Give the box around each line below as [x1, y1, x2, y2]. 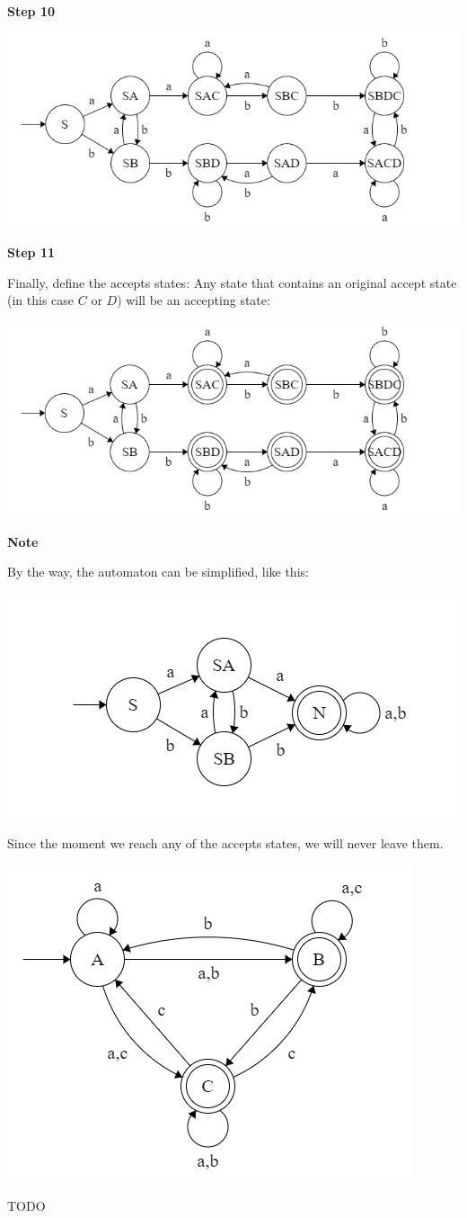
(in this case [7, 291, 75, 309]
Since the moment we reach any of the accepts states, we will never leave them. [7, 834, 444, 853]
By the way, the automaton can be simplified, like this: [7, 562, 309, 581]
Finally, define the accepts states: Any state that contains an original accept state [7, 273, 457, 291]
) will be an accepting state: [117, 291, 270, 309]
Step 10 [7, 2, 55, 20]
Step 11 [7, 243, 55, 262]
